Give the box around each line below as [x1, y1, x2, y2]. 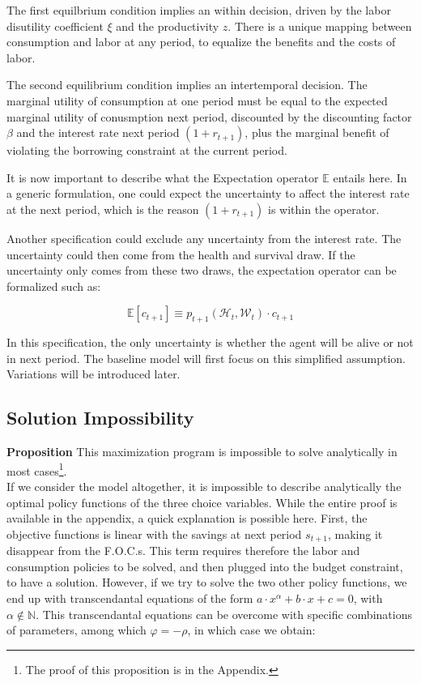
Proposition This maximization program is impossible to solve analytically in [6, 443, 398, 460]
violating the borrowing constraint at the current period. [6, 142, 287, 159]
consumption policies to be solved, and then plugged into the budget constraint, [6, 557, 403, 574]
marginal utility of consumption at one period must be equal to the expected [6, 92, 388, 109]
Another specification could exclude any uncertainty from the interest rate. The [6, 229, 402, 246]
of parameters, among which [6, 621, 147, 638]
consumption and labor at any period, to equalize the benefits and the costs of [6, 33, 396, 50]
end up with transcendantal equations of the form [6, 589, 253, 606]
